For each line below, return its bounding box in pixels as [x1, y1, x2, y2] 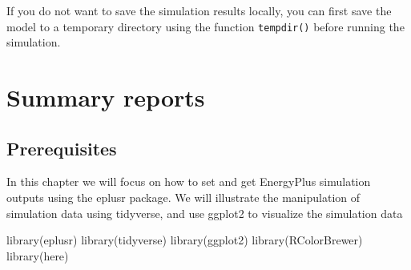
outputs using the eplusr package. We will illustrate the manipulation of [6, 189, 361, 206]
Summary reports [6, 81, 205, 114]
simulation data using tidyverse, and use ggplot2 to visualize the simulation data [6, 204, 403, 221]
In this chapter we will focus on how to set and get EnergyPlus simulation [6, 173, 371, 190]
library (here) [6, 247, 69, 264]
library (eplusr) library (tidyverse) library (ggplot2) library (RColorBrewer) [6, 232, 363, 248]
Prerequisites [6, 135, 117, 160]
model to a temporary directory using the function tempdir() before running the [6, 18, 405, 34]
